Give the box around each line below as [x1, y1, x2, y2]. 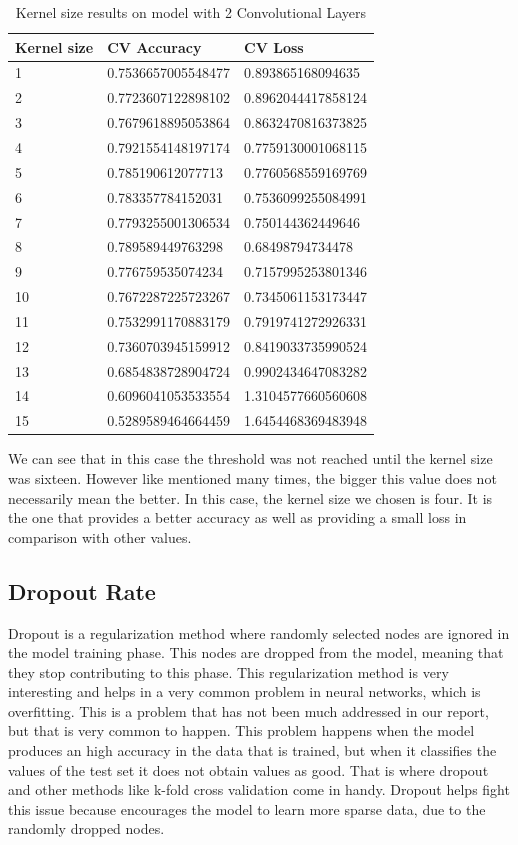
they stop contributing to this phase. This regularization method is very [8, 661, 449, 682]
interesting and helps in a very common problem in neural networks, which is [8, 681, 481, 702]
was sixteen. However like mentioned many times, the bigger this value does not [8, 467, 497, 488]
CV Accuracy [107, 36, 202, 57]
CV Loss [244, 36, 304, 57]
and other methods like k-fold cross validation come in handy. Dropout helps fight [8, 779, 510, 800]
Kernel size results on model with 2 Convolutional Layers [15, 2, 367, 22]
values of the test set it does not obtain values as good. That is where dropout [8, 759, 489, 780]
